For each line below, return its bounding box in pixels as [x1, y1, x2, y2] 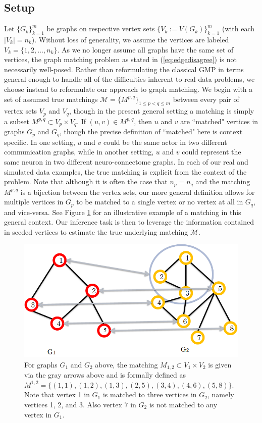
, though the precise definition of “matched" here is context [60, 126, 243, 137]
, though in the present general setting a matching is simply [69, 105, 254, 116]
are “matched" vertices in [180, 116, 258, 126]
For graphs [24, 359, 58, 369]
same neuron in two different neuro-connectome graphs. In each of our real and [4, 156, 248, 167]
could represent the [182, 146, 241, 157]
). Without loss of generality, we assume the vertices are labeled [31, 34, 229, 44]
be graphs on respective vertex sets [46, 23, 155, 34]
